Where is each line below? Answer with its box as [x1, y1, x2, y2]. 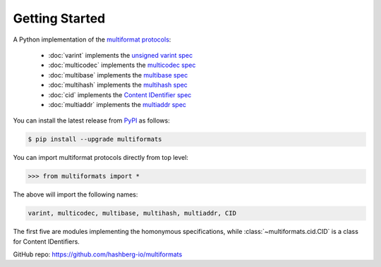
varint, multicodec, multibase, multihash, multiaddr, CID [28, 209, 236, 218]
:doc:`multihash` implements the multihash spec [48, 81, 188, 89]
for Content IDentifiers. [13, 237, 80, 246]
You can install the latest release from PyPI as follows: [13, 116, 171, 125]
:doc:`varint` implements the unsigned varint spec [48, 51, 193, 59]
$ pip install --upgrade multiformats [28, 135, 162, 144]
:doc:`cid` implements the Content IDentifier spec [48, 90, 192, 99]
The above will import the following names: [13, 190, 138, 199]
